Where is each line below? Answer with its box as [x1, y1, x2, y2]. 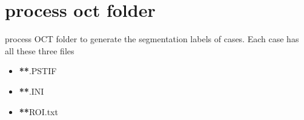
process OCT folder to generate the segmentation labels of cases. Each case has [5, 33, 299, 45]
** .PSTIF [19, 65, 57, 77]
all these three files [5, 44, 74, 57]
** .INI [19, 84, 44, 97]
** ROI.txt [19, 105, 58, 118]
